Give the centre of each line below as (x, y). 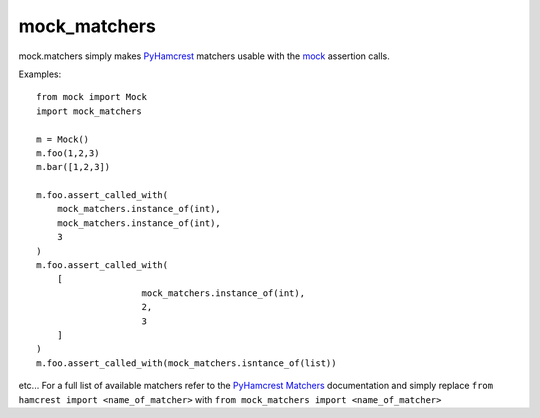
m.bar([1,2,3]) (73, 167)
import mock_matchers (89, 111)
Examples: (40, 74)
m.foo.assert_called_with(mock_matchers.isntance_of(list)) (186, 363)
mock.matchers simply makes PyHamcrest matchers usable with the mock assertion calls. (204, 56)
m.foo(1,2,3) (68, 153)
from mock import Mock (92, 97)
